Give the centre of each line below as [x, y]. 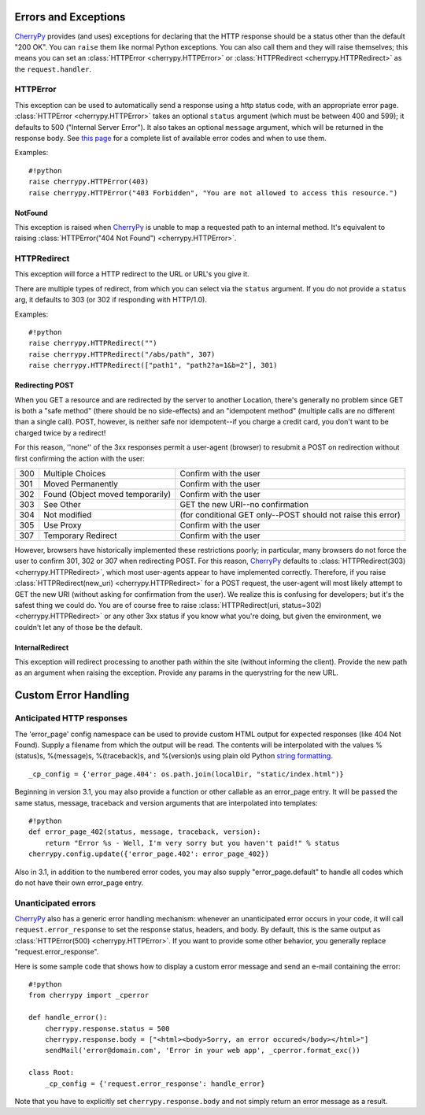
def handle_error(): [68, 1017]
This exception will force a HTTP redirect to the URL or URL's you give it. [132, 274]
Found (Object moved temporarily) [107, 494]
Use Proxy [63, 525]
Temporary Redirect [80, 535]
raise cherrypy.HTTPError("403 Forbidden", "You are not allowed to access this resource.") [213, 193]
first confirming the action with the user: [80, 458]
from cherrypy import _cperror [89, 995]
